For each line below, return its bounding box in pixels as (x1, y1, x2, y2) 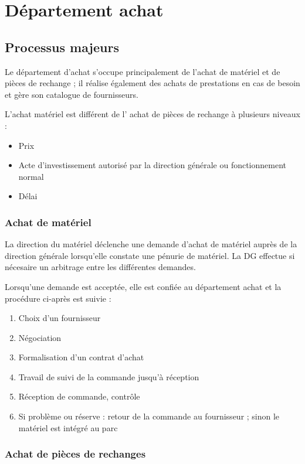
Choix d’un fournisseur (18, 312, 101, 324)
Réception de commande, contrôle (18, 390, 140, 402)
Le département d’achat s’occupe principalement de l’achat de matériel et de (5, 65, 280, 77)
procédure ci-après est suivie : (5, 292, 111, 304)
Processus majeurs (5, 37, 119, 56)
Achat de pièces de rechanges (5, 446, 146, 461)
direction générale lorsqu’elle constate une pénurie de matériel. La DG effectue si (5, 249, 295, 261)
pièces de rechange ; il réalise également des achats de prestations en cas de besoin (5, 77, 300, 89)
